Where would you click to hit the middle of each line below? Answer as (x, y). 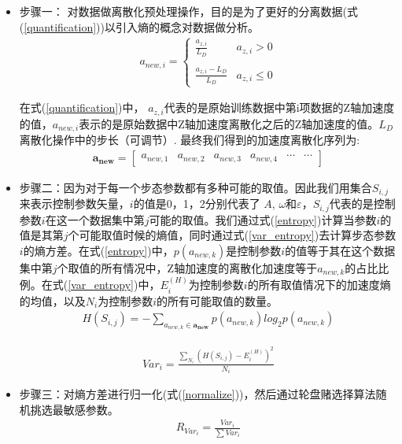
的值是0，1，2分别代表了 (197, 203)
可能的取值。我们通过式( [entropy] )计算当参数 (263, 219)
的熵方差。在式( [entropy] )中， (98, 250)
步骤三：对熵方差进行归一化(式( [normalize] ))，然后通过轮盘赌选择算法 (197, 394)
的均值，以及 (52, 300)
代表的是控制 (362, 203)
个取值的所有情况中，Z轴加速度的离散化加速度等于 (187, 267)
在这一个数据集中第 (95, 219)
